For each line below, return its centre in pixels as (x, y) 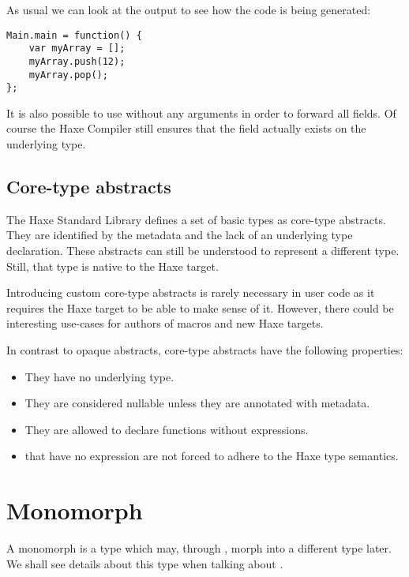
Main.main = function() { (74, 35)
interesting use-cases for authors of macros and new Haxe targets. (165, 323)
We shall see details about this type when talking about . (145, 563)
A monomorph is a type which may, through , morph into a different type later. (199, 548)
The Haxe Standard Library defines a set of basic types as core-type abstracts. (196, 219)
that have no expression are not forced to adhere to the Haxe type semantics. (212, 456)
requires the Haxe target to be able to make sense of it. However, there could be (200, 307)
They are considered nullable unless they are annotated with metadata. (197, 403)
